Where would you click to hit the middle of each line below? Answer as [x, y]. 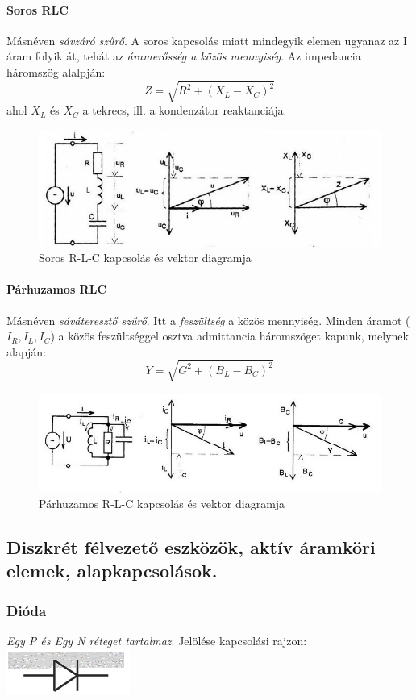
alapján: [27, 351]
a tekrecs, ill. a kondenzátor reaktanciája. [185, 110]
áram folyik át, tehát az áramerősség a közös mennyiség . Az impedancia [184, 56]
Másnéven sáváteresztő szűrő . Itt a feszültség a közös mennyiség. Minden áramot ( [208, 320]
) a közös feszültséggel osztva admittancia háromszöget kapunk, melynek [229, 336]
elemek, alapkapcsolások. [112, 571]
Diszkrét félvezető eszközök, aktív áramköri [191, 547]
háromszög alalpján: [56, 71]
